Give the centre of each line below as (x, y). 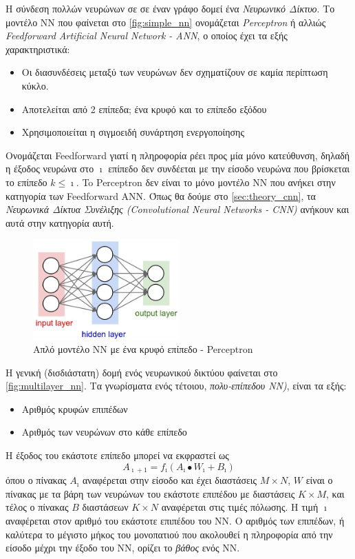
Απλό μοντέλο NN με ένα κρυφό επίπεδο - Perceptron (143, 349)
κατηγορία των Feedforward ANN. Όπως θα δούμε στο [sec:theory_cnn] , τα (161, 195)
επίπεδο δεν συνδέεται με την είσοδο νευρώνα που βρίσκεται (229, 169)
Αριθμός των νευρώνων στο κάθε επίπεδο (104, 432)
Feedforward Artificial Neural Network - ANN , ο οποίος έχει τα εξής (147, 35)
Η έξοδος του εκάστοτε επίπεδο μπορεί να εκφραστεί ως (117, 455)
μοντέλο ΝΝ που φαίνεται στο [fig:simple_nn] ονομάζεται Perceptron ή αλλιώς (166, 22)
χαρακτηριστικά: (38, 49)
